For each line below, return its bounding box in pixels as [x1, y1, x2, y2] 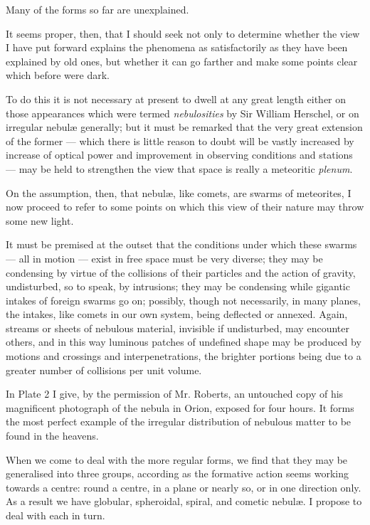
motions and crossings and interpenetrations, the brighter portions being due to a [6, 349, 361, 364]
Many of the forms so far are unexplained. [6, 2, 189, 16]
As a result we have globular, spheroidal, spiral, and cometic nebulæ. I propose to [6, 494, 362, 509]
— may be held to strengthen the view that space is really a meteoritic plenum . [6, 161, 353, 176]
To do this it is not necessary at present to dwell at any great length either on [6, 91, 347, 106]
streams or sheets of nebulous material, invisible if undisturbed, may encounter [6, 320, 349, 335]
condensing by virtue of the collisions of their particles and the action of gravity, [6, 265, 356, 280]
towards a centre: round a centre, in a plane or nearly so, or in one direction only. [6, 479, 361, 494]
